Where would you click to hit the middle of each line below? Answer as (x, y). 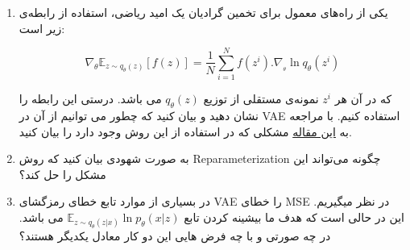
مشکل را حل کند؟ (62, 174)
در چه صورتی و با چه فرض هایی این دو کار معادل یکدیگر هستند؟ (175, 236)
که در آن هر (363, 99)
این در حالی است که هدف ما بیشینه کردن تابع (294, 217)
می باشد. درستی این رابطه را (90, 99)
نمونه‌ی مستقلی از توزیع (261, 99)
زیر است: (42, 28)
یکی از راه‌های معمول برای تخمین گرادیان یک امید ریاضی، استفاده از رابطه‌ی (203, 12)
